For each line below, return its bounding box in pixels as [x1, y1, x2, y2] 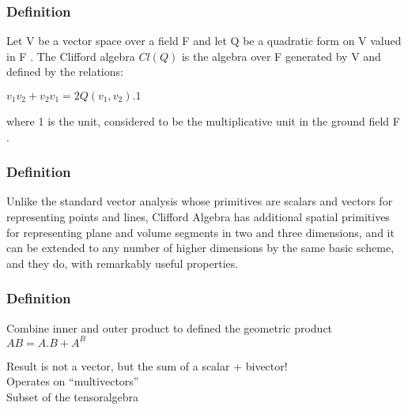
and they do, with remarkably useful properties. [6, 254, 239, 271]
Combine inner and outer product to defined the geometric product [6, 319, 333, 336]
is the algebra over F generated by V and [181, 47, 381, 64]
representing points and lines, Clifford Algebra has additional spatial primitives [6, 209, 390, 224]
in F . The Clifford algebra [6, 47, 135, 64]
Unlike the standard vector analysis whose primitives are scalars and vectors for [6, 193, 393, 209]
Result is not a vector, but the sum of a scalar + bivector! [6, 357, 288, 374]
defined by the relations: [6, 63, 123, 80]
